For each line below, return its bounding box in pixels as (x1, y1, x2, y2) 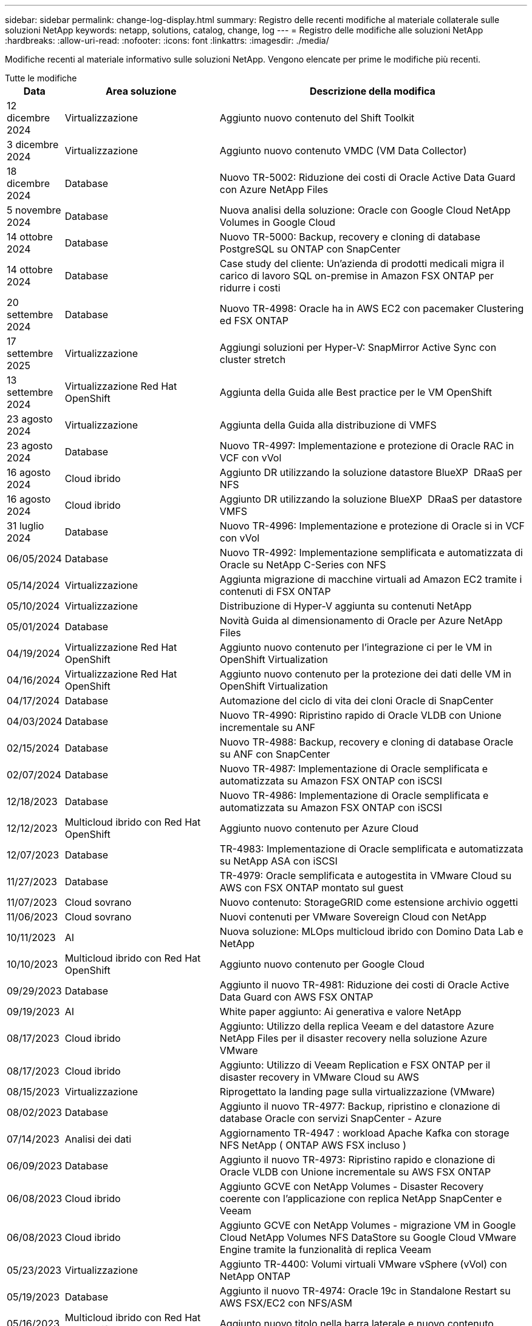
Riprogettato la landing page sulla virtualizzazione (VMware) (219, 1086, 495, 1098)
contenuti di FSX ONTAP (219, 585, 331, 597)
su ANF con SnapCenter (219, 748, 330, 760)
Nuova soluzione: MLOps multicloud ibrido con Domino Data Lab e (219, 925, 523, 937)
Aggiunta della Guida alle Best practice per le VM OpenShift (219, 386, 492, 398)
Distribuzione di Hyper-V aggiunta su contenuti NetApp (219, 600, 472, 612)
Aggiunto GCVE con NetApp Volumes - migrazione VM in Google (219, 1219, 516, 1231)
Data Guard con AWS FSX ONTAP (219, 991, 373, 1003)
